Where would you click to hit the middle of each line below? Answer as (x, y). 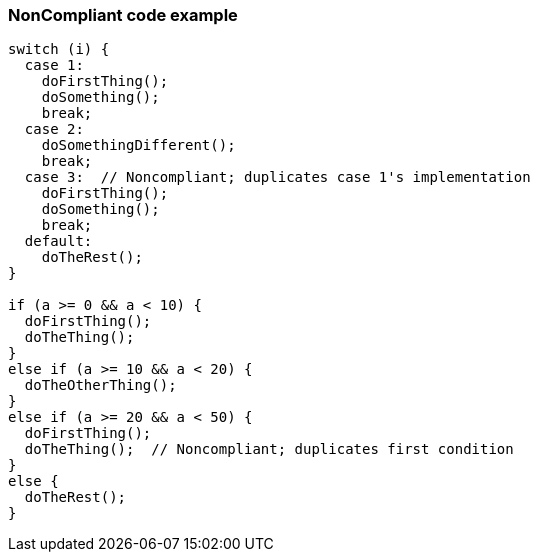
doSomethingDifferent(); (138, 145)
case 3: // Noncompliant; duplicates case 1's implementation (277, 177)
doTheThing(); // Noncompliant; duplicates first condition (269, 449)
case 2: (54, 129)
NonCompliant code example (123, 15)
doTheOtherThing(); (100, 385)
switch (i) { (59, 49)
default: (58, 241)
